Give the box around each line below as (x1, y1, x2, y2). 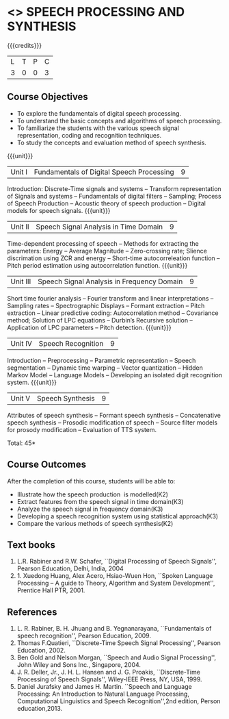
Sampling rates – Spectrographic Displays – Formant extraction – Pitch (7, 301, 205, 310)
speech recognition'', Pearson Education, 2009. (16, 631, 152, 640)
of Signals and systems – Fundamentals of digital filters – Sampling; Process (7, 192, 221, 200)
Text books (7, 539, 56, 551)
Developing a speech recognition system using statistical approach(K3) (16, 512, 219, 520)
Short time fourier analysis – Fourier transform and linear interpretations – (7, 294, 214, 302)
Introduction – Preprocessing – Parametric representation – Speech (7, 356, 196, 364)
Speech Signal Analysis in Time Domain (36, 222, 163, 231)
